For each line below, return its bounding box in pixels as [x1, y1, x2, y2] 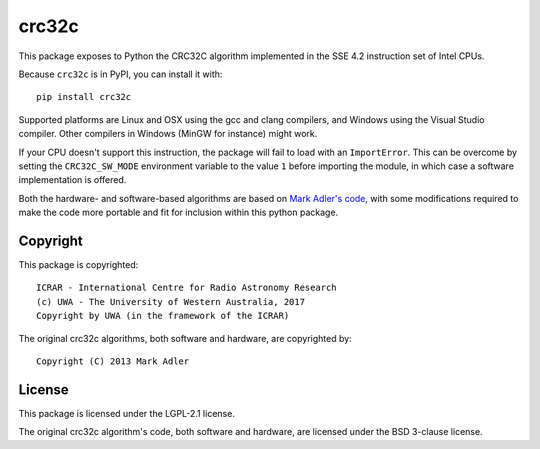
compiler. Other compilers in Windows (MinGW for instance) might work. [18, 128, 318, 140]
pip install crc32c [36, 91, 132, 103]
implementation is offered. [18, 174, 127, 186]
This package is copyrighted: [18, 258, 139, 270]
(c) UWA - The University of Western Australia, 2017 [36, 296, 305, 307]
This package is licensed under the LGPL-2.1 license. [18, 407, 235, 419]
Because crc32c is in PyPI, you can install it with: [18, 68, 223, 80]
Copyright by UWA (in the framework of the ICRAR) [36, 310, 290, 322]
